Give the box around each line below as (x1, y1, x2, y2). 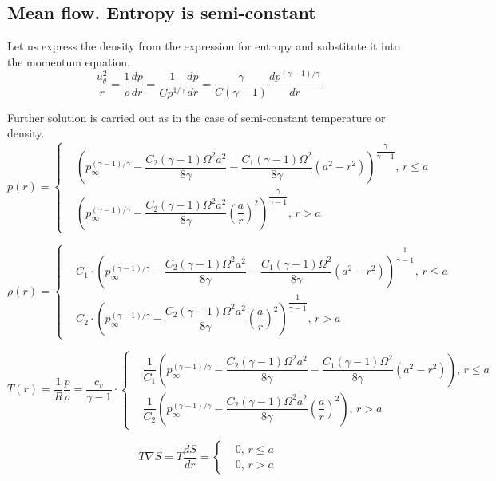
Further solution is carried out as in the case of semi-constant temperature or (7, 109, 386, 125)
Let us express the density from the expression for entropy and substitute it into (7, 38, 400, 54)
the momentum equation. (7, 53, 130, 70)
